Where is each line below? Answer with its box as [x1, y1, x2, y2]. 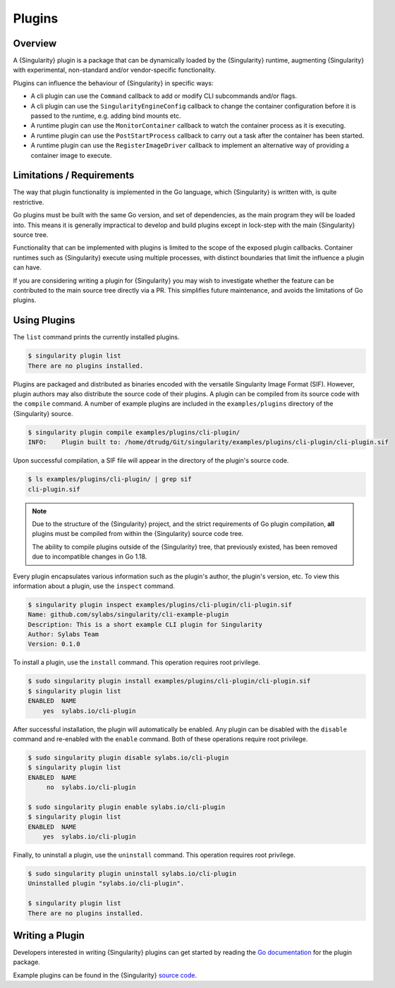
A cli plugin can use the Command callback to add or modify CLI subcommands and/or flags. [30, 92, 298, 100]
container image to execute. [30, 151, 112, 159]
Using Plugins [13, 315, 75, 327]
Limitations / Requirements [13, 169, 135, 181]
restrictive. [13, 197, 44, 206]
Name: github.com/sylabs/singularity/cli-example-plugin [28, 611, 229, 618]
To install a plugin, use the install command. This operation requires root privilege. [13, 658, 261, 666]
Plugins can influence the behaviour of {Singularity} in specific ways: [13, 78, 214, 87]
